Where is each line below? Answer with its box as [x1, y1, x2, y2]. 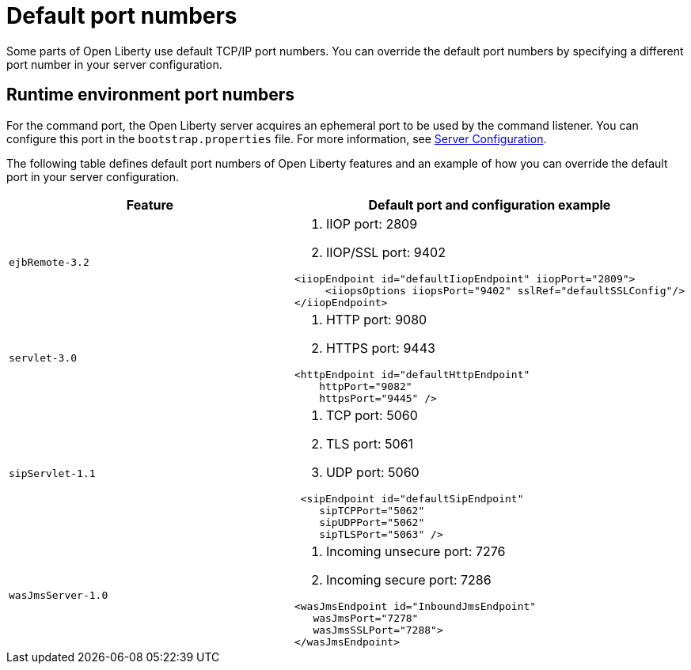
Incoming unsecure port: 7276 [325, 543, 506, 559]
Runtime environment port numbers [6, 85, 294, 105]
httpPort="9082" [319, 380, 412, 392]
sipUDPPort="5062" [319, 516, 425, 528]
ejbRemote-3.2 [9, 256, 89, 268]
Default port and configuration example [368, 196, 611, 213]
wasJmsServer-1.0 [9, 589, 108, 602]
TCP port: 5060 [325, 407, 418, 423]
